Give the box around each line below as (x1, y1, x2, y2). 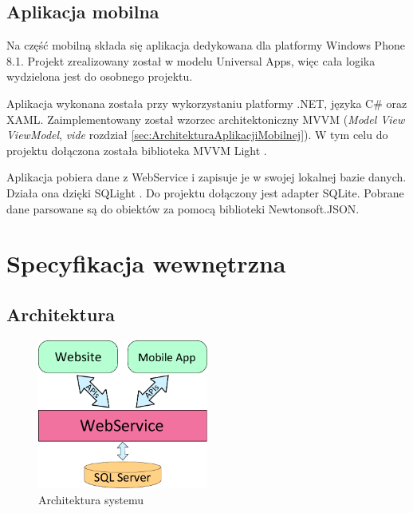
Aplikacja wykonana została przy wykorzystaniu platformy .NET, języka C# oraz (6, 94, 407, 111)
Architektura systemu (38, 491, 144, 507)
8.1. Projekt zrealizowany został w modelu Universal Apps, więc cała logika (6, 52, 376, 69)
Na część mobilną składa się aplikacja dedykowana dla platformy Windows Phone (6, 37, 405, 54)
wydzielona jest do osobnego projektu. (6, 68, 193, 85)
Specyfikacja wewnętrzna (6, 247, 286, 280)
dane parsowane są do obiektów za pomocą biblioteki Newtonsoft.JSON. (6, 200, 360, 217)
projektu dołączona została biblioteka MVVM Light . (6, 141, 267, 158)
